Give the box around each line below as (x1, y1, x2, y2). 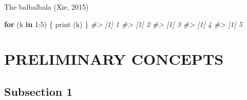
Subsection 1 (4, 83, 73, 99)
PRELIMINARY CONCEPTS (4, 48, 224, 69)
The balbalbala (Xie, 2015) (4, 2, 89, 12)
